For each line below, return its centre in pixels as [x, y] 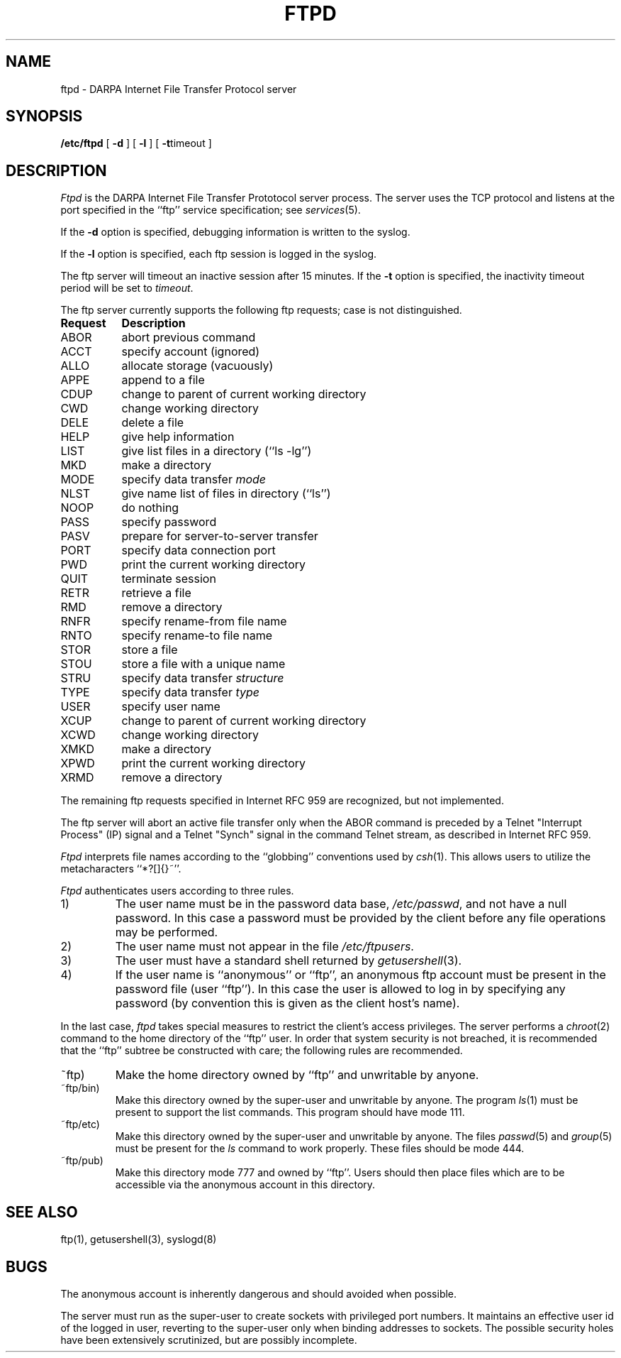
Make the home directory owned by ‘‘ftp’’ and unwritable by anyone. [297, 1075]
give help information [178, 437]
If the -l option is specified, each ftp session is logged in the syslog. [219, 254]
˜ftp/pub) [82, 1161]
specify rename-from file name [204, 621]
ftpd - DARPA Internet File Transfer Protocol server [179, 89]
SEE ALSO [42, 1212]
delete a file [153, 423]
